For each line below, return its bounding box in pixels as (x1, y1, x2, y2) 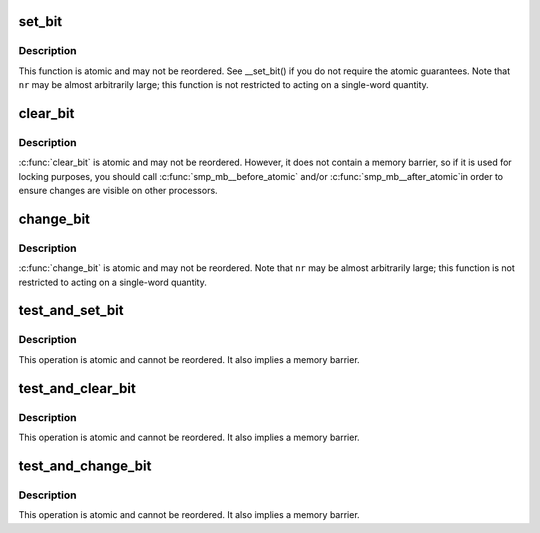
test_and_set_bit (18, 302, 124, 319)
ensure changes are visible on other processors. (18, 185, 219, 197)
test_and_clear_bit (18, 380, 137, 397)
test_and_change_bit (18, 457, 152, 474)
